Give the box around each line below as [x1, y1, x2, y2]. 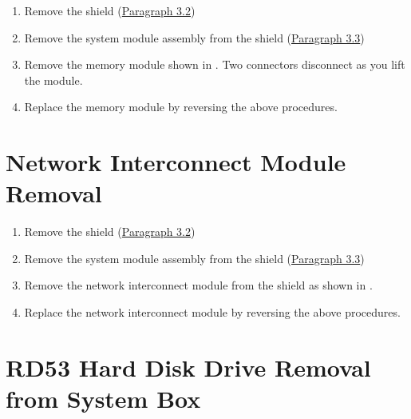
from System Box [6, 382, 201, 415]
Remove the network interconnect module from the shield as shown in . [24, 277, 373, 293]
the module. [24, 71, 83, 88]
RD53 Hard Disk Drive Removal [6, 350, 371, 383]
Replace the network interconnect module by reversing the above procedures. [24, 304, 401, 321]
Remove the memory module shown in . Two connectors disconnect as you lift [24, 56, 405, 73]
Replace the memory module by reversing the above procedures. [24, 98, 338, 115]
